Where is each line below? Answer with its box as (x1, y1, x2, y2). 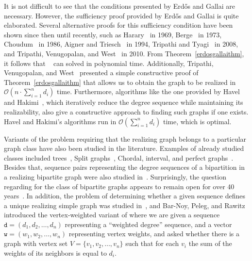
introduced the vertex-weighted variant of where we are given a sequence (4, 210, 220, 220)
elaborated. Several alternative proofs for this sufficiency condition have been (4, 20, 233, 30)
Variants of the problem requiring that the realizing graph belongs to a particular (4, 133, 247, 144)
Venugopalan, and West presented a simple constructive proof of (4, 67, 199, 78)
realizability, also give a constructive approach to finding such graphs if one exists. (4, 106, 249, 116)
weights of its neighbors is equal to (4, 247, 107, 258)
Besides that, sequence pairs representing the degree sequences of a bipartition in (4, 162, 245, 172)
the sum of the (188, 238, 232, 248)
